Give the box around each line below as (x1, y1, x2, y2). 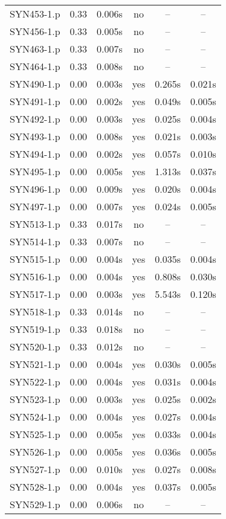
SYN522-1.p (10, 375, 60, 388)
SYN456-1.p (10, 24, 60, 38)
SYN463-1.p (10, 42, 60, 56)
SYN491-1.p (10, 94, 60, 108)
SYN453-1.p (10, 7, 60, 21)
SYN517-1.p (10, 287, 60, 301)
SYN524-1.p (10, 410, 60, 424)
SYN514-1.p (10, 234, 60, 248)
